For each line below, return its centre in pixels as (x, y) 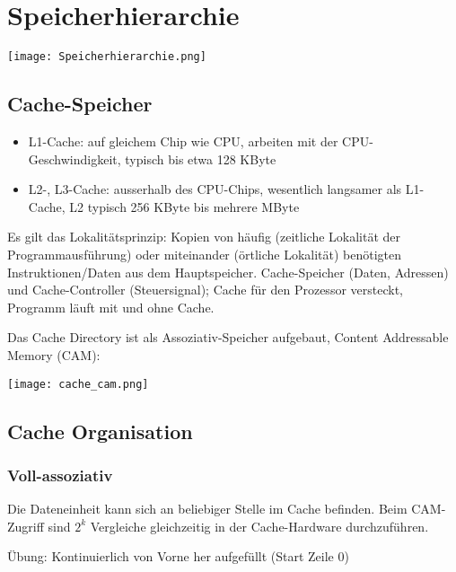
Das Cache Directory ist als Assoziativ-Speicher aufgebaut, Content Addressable (228, 337)
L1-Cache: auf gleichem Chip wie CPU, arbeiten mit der (183, 141)
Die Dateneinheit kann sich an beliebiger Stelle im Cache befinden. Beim (207, 509)
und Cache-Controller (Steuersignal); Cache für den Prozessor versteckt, (205, 290)
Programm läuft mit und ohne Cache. (111, 307)
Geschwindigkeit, (75, 158)
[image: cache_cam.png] (78, 384)
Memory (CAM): (54, 354)
